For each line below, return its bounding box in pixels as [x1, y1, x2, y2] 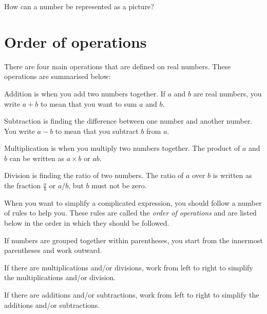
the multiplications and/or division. [4, 272, 116, 283]
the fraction [4, 180, 41, 191]
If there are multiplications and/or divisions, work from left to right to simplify [4, 262, 253, 272]
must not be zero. [91, 180, 147, 191]
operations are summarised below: [4, 71, 111, 82]
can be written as [9, 152, 64, 163]
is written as [213, 170, 252, 181]
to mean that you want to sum [41, 98, 137, 109]
